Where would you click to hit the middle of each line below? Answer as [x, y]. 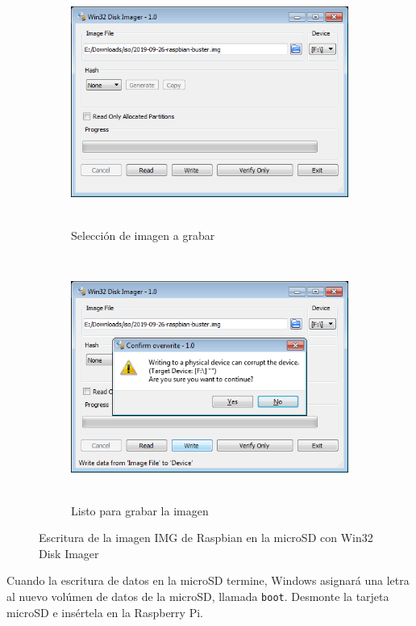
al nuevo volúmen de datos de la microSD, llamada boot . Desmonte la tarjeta [198, 596]
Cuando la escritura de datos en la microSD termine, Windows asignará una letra [208, 580]
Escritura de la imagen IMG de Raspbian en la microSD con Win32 [206, 538]
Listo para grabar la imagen [140, 510]
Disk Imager [69, 553]
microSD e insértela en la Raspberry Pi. [105, 612]
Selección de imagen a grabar [143, 235]
